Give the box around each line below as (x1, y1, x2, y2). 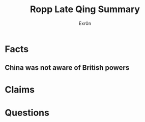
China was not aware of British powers (5, 63, 130, 72)
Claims (5, 84, 35, 95)
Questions (5, 107, 49, 118)
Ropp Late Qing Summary (30, 4, 140, 15)
